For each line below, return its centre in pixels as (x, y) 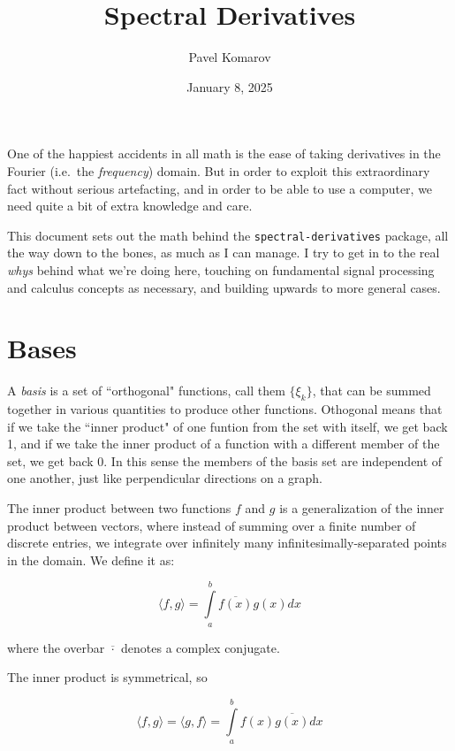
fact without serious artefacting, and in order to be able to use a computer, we (220, 188)
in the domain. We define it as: (91, 559)
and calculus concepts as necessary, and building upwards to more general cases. (224, 287)
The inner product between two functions (119, 508)
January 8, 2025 (230, 86)
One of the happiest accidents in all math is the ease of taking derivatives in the (224, 153)
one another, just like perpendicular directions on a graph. (165, 478)
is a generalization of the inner (362, 508)
